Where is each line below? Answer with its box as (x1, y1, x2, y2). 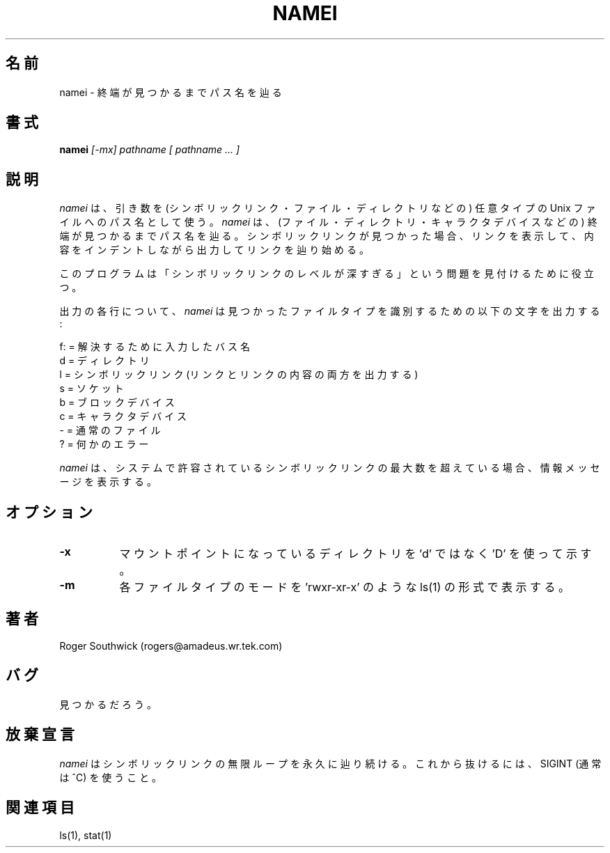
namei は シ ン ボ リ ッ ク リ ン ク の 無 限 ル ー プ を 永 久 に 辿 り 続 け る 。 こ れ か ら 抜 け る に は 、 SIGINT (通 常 (59, 757, 602, 769)
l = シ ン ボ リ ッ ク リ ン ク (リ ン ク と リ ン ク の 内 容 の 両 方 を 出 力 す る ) (59, 368, 419, 381)
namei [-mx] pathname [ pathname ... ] (59, 143, 240, 156)
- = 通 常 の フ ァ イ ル (59, 424, 161, 437)
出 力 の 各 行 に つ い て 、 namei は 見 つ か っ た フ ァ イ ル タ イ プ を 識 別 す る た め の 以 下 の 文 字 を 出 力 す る (59, 305, 600, 318)
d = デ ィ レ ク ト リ (59, 354, 150, 367)
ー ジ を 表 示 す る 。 (59, 476, 157, 488)
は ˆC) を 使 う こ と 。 (59, 771, 162, 783)
